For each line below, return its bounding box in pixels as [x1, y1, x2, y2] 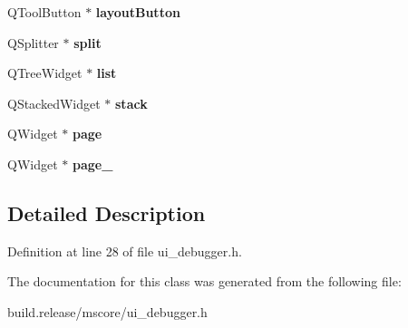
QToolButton [7, 3, 82, 21]
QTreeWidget [7, 63, 83, 82]
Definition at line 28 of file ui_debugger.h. [7, 241, 242, 260]
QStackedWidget [7, 93, 101, 112]
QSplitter [7, 33, 59, 52]
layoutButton [95, 3, 180, 21]
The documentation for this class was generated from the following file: [7, 272, 402, 291]
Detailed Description [7, 198, 206, 227]
